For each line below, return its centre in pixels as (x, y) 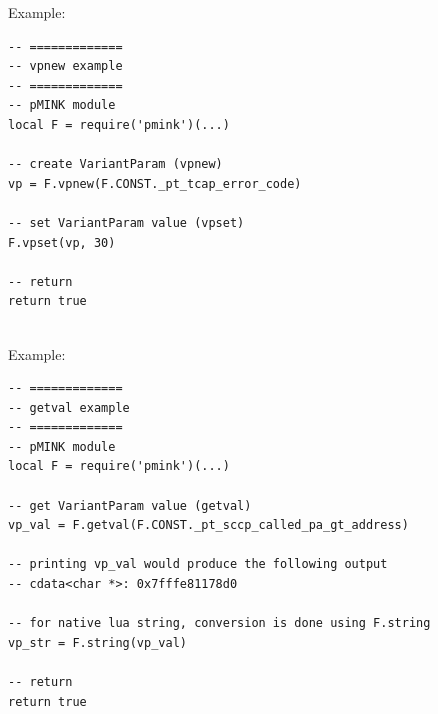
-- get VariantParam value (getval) (130, 505)
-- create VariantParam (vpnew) (115, 164)
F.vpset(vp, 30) (62, 242)
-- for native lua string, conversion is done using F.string (219, 623)
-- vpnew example (65, 66)
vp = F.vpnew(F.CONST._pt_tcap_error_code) (155, 183)
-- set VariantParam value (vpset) (126, 222)
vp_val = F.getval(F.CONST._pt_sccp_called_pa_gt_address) (208, 525)
